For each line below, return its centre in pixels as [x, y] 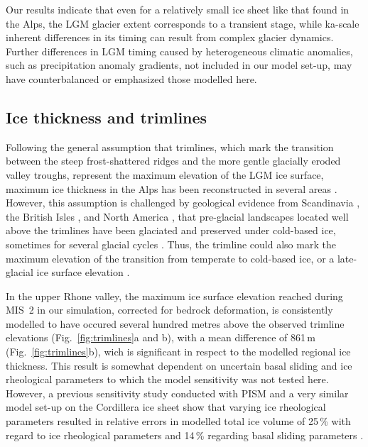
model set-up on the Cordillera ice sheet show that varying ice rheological [166, 407]
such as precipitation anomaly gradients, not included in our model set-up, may [179, 65]
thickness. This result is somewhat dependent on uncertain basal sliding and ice [179, 365]
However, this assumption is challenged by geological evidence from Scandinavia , [183, 203]
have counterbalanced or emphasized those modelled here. [131, 78]
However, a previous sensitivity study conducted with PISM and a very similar [177, 393]
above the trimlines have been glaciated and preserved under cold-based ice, [171, 230]
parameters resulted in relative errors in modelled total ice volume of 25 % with [178, 421]
